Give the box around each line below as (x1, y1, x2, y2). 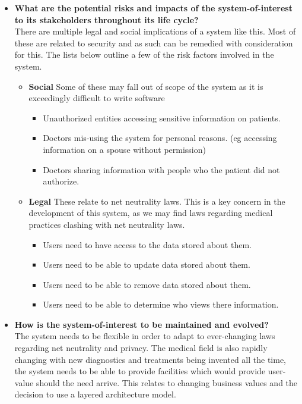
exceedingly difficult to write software (28, 92, 165, 104)
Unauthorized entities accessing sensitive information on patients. (43, 111, 281, 124)
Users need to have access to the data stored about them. (43, 238, 252, 250)
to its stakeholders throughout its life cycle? (14, 13, 199, 26)
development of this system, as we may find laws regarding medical (28, 206, 273, 219)
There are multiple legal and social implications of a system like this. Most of (14, 25, 296, 37)
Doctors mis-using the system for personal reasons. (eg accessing (43, 131, 277, 144)
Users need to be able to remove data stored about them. (43, 278, 251, 290)
